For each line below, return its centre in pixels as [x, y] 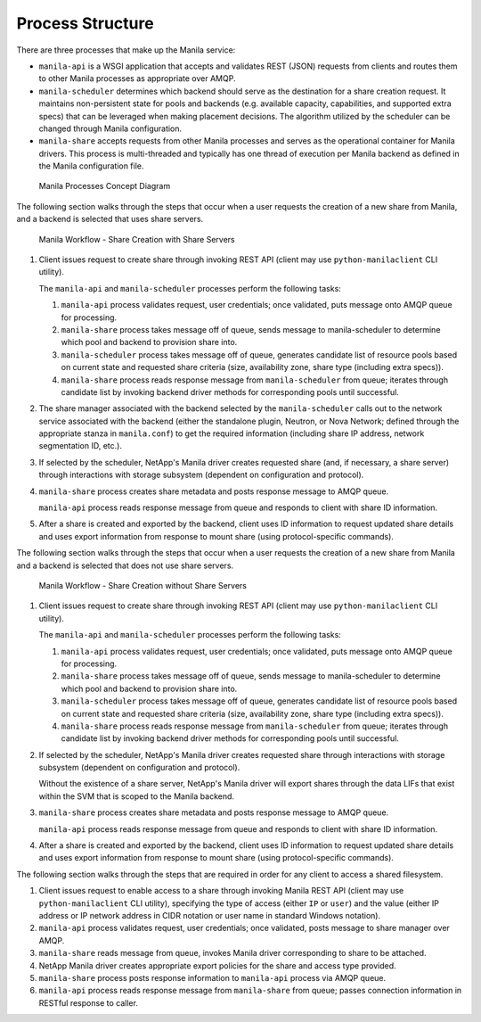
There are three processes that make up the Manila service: [126, 50]
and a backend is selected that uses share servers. [110, 219]
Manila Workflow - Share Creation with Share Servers [137, 239]
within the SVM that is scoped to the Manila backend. [137, 796]
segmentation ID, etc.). [80, 446]
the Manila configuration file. [91, 166]
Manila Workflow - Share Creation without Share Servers [143, 585]
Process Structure [86, 23]
